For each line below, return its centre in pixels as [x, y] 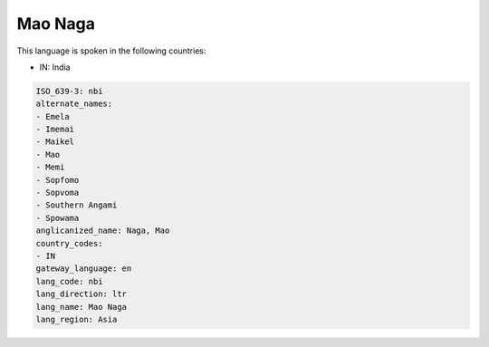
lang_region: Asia [77, 319]
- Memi [50, 167]
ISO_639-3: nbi [69, 91]
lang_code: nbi [69, 281]
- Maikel [55, 142]
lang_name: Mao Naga [81, 307]
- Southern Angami [77, 205]
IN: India [55, 67]
